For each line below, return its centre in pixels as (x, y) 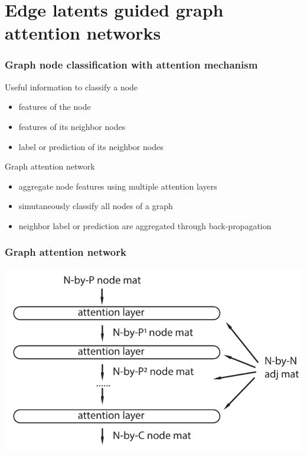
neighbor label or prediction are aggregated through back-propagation (145, 225)
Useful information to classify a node (71, 87)
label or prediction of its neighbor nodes (91, 146)
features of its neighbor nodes (72, 126)
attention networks (83, 33)
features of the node (55, 107)
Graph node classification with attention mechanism (131, 65)
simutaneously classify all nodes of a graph (96, 206)
